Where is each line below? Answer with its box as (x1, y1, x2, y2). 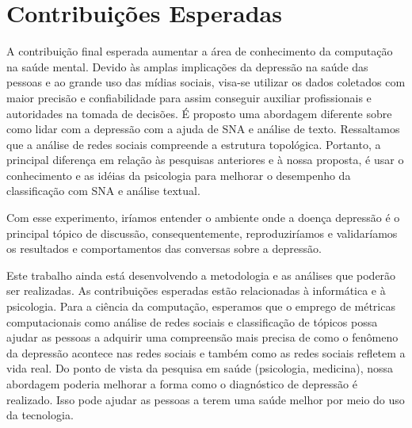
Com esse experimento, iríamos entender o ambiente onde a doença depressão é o (6, 209, 400, 226)
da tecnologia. (6, 407, 74, 423)
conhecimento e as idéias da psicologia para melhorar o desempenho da (6, 166, 351, 183)
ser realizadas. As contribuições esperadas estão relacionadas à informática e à (6, 282, 386, 299)
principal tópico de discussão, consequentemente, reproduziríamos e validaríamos (6, 224, 398, 241)
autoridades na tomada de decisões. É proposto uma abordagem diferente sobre (6, 105, 392, 121)
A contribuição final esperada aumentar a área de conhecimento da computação (6, 43, 393, 59)
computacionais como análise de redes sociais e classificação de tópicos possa (6, 313, 378, 330)
